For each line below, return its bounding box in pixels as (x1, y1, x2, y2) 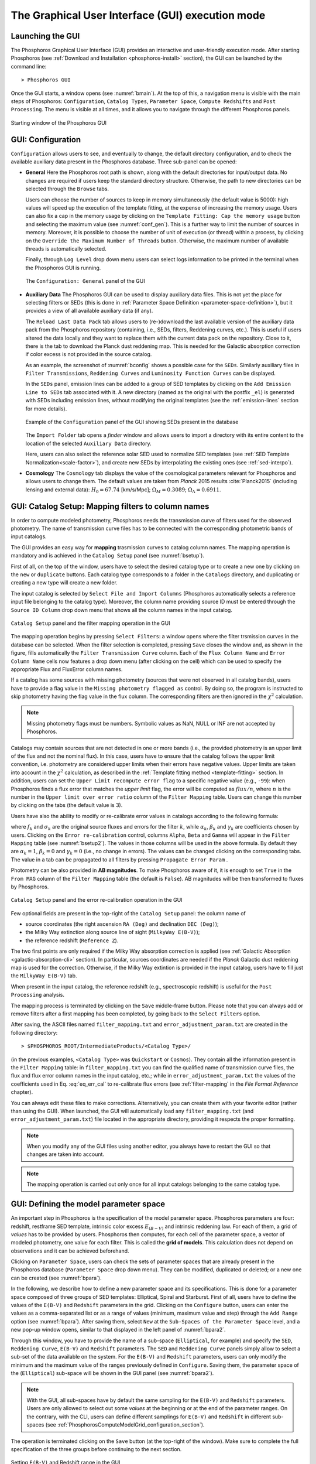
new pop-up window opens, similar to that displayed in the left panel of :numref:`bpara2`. (11, 1326, 226, 1333)
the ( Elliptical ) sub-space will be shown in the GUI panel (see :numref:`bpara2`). (11, 1370, 214, 1377)
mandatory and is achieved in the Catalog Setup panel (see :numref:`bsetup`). (11, 552, 205, 559)
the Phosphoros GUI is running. (25, 264, 101, 271)
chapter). (11, 1089, 33, 1096)
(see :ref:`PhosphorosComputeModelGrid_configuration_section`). (45, 1421, 205, 1428)
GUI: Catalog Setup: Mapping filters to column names (11, 501, 209, 511)
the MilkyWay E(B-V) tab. (11, 972, 77, 979)
